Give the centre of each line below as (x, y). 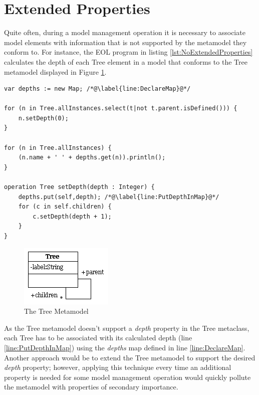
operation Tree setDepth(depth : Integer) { (79, 187)
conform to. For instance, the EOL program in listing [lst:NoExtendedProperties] (128, 52)
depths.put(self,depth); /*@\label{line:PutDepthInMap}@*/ (119, 197)
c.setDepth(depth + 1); (72, 216)
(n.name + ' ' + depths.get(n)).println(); (92, 158)
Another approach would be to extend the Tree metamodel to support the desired (130, 357)
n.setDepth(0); (43, 118)
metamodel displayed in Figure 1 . (55, 71)
